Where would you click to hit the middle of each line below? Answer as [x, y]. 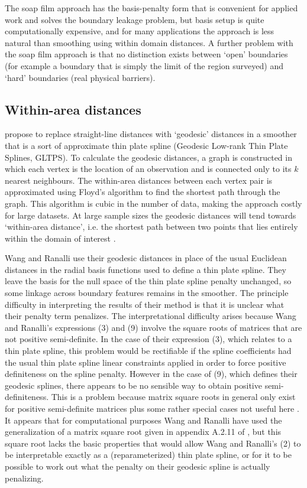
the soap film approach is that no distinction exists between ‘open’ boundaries [146, 54]
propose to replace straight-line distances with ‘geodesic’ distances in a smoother [151, 134]
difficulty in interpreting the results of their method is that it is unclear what [145, 304]
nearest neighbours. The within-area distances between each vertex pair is [139, 180]
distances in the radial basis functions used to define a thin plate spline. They [146, 269]
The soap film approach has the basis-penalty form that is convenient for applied [151, 8]
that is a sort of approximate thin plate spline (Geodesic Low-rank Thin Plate [146, 145]
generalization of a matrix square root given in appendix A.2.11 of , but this [143, 432]
